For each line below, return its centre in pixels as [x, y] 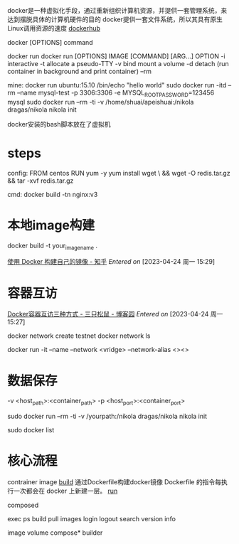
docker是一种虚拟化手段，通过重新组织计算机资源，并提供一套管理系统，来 [117, 10]
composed [23, 505]
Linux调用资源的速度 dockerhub [54, 28]
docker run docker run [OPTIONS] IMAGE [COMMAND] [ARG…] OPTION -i [116, 56]
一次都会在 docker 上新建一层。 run [65, 491]
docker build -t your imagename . [53, 246]
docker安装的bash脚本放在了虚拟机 [59, 124]
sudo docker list [31, 430]
